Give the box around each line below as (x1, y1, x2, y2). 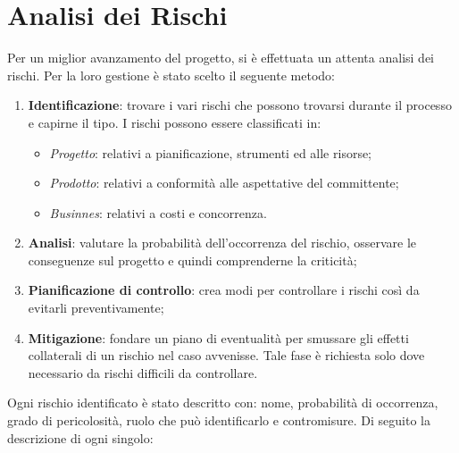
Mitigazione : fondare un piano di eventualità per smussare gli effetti (28, 328, 409, 347)
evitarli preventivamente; (28, 298, 164, 317)
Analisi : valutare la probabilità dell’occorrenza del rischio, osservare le (28, 233, 417, 252)
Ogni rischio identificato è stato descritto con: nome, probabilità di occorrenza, (7, 393, 438, 412)
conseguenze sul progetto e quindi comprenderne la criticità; (28, 250, 357, 269)
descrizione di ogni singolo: (7, 428, 154, 447)
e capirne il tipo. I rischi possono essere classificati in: (28, 113, 321, 131)
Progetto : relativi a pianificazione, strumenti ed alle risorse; (49, 143, 372, 162)
